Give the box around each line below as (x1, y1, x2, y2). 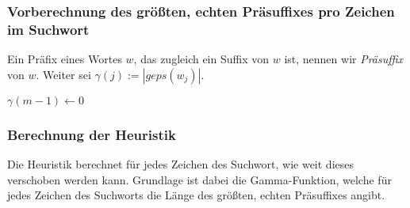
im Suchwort (7, 19, 90, 39)
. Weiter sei (36, 66, 91, 82)
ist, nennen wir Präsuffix (284, 51, 404, 67)
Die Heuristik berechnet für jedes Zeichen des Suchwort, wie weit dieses (7, 155, 354, 172)
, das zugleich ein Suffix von (133, 51, 270, 67)
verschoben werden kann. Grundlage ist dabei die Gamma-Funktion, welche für (7, 171, 392, 187)
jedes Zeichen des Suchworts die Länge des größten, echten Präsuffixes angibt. (7, 187, 385, 203)
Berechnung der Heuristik (7, 124, 176, 144)
